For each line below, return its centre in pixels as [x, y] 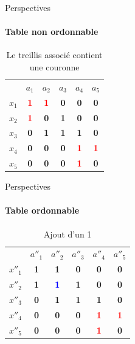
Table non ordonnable [52, 32]
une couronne [54, 66]
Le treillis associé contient [54, 55]
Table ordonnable [42, 210]
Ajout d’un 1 [67, 234]
